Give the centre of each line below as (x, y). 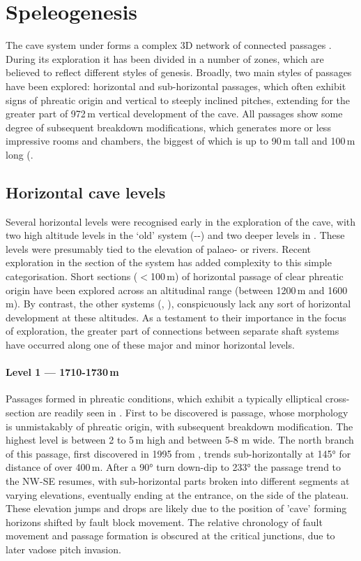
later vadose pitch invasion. (63, 549)
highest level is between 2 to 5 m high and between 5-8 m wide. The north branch (180, 440)
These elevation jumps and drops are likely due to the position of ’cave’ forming (176, 508)
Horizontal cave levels (86, 192)
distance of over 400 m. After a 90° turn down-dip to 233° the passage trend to (174, 467)
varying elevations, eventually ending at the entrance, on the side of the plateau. (177, 494)
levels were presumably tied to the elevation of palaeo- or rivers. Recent (159, 248)
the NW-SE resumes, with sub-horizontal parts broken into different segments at (178, 480)
